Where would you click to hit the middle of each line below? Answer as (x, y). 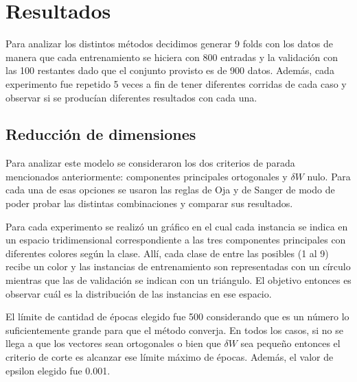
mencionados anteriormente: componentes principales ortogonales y (147, 176)
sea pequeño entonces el (290, 343)
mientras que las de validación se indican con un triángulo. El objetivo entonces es (178, 280)
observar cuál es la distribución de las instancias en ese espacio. (139, 293)
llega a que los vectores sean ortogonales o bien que (113, 343)
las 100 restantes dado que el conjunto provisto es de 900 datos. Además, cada (170, 70)
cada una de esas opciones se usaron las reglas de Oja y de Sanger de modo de (170, 190)
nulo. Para (329, 176)
